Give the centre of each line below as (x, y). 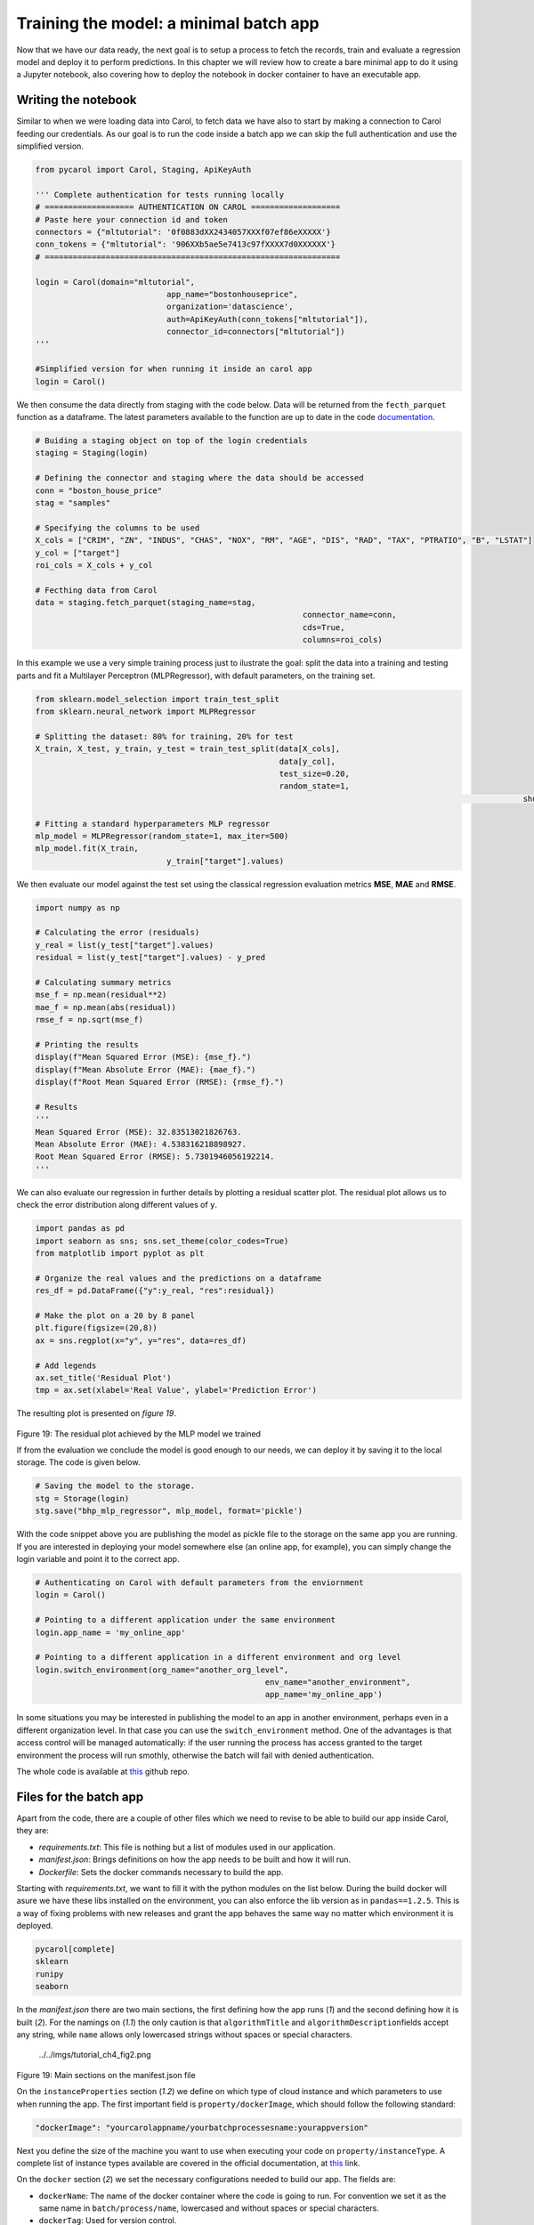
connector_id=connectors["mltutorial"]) (255, 332)
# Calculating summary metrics (104, 982)
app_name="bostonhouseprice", (232, 294)
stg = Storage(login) (82, 1498)
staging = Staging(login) (92, 453)
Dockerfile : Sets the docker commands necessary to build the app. (161, 1872)
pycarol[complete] (75, 1950)
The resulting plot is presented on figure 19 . (97, 1413)
